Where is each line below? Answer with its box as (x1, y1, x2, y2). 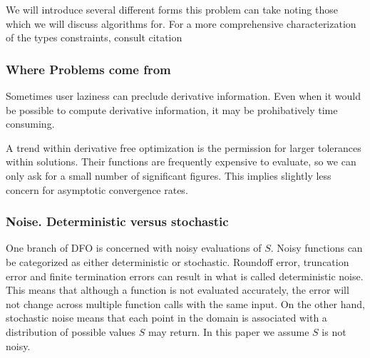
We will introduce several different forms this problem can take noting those (6, 2, 338, 16)
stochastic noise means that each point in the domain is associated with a (6, 310, 327, 325)
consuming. (6, 116, 55, 131)
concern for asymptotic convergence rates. (6, 182, 188, 197)
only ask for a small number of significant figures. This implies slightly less (6, 168, 332, 183)
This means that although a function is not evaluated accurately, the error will (6, 282, 349, 297)
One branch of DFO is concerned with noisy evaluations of (6, 240, 262, 255)
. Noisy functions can (270, 240, 363, 255)
